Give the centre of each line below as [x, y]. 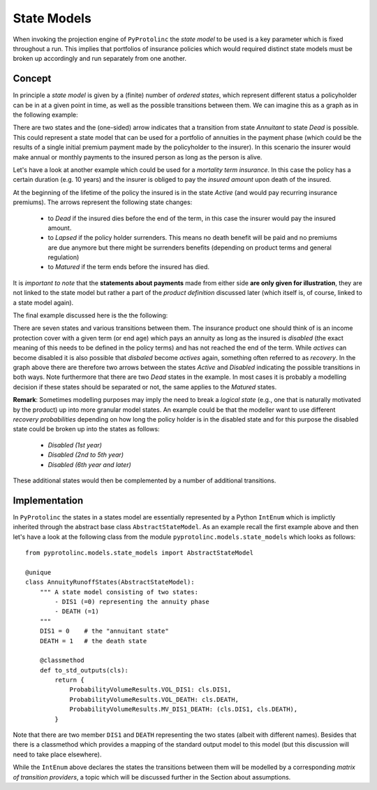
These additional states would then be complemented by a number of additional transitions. [145, 480]
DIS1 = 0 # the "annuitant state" [104, 631]
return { [69, 680]
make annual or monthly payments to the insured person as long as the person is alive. [138, 157]
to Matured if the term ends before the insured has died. [128, 267]
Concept [32, 79]
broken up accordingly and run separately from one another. [99, 59]
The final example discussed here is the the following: [90, 315]
